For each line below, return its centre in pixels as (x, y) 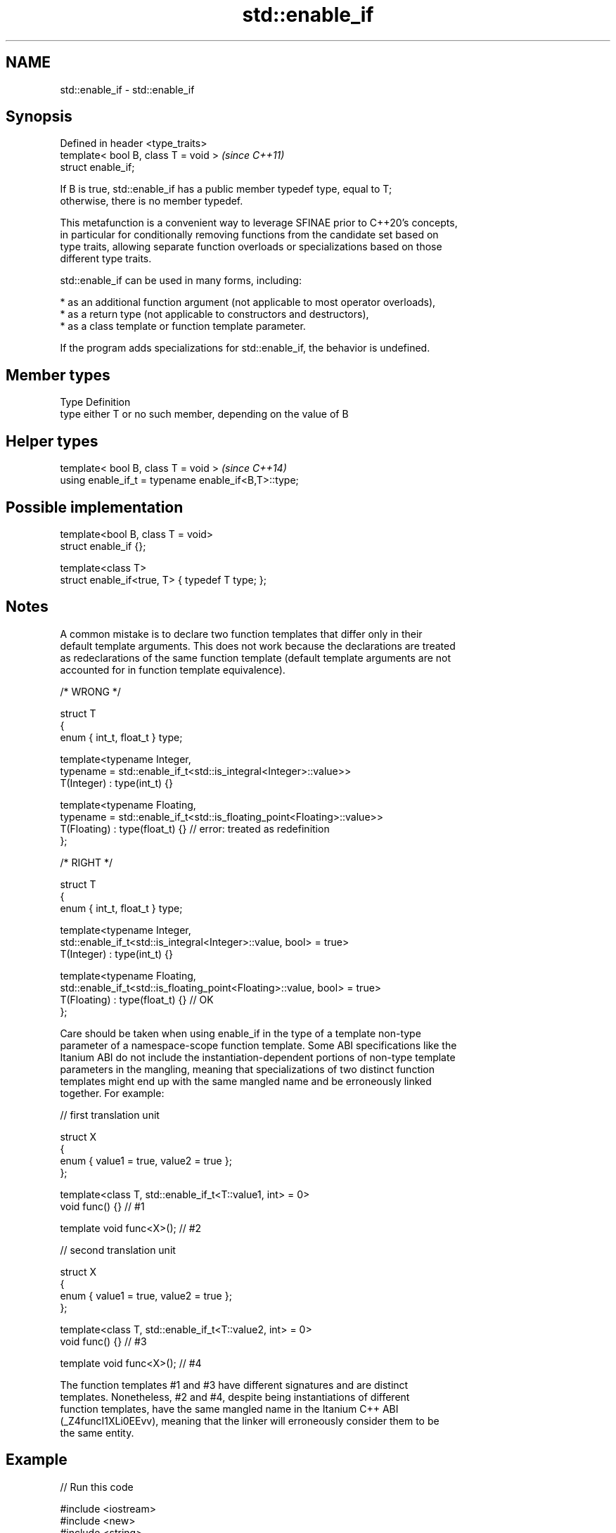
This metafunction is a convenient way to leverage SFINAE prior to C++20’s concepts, (259, 223)
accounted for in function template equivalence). (173, 669)
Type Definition (95, 402)
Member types (58, 375)
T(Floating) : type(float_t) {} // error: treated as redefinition (195, 828)
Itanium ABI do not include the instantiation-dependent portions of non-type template (258, 1057)
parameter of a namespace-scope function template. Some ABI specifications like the (258, 1045)
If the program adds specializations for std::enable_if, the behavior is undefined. (245, 348)
